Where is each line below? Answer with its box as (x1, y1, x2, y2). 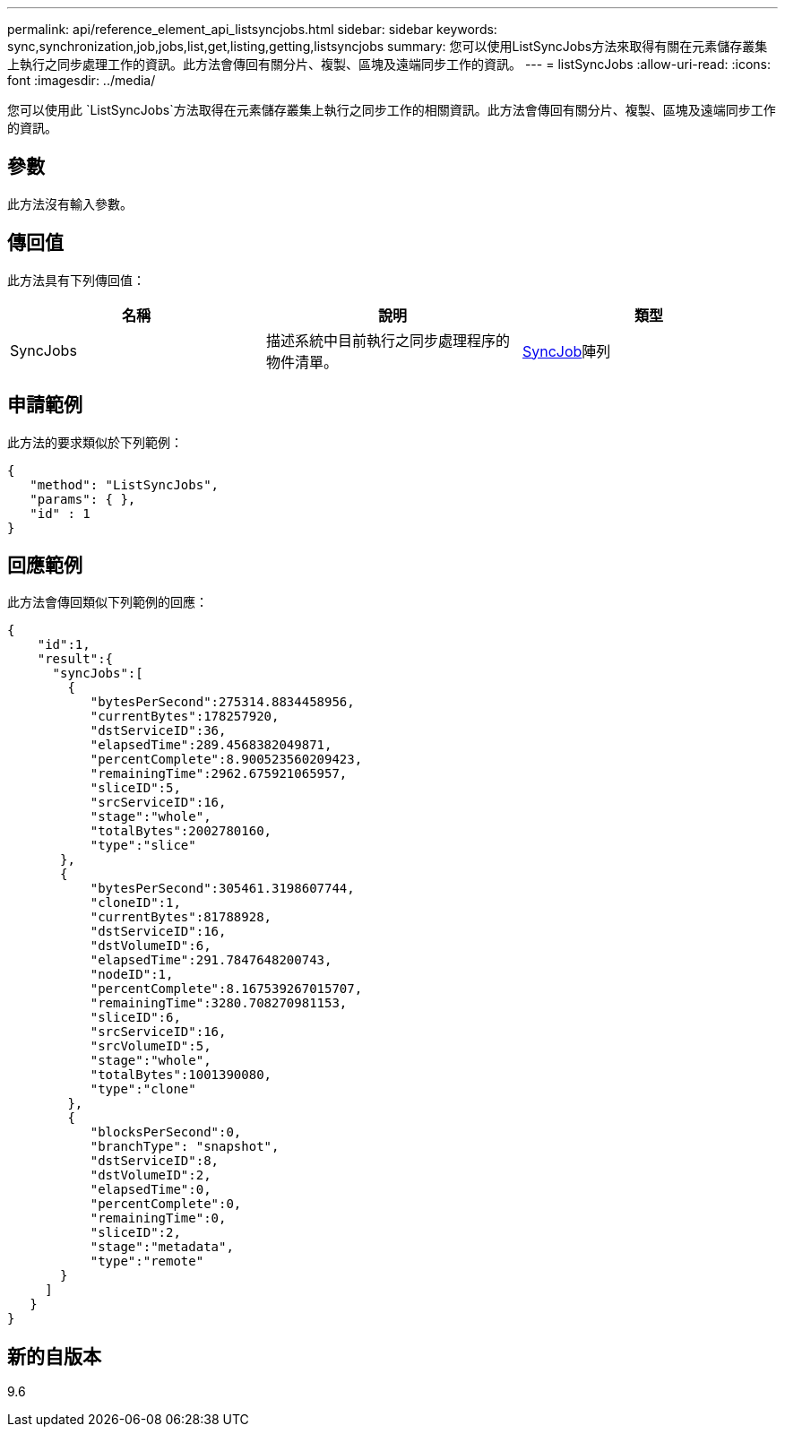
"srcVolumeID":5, (90, 1039, 211, 1054)
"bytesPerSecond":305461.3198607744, (90, 881, 355, 896)
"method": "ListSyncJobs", (30, 477, 220, 492)
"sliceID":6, (90, 1010, 181, 1025)
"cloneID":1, (90, 895, 181, 911)
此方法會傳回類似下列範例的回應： (7, 594, 208, 610)
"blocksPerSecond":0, (90, 1125, 242, 1140)
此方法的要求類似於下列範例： (7, 434, 183, 450)
